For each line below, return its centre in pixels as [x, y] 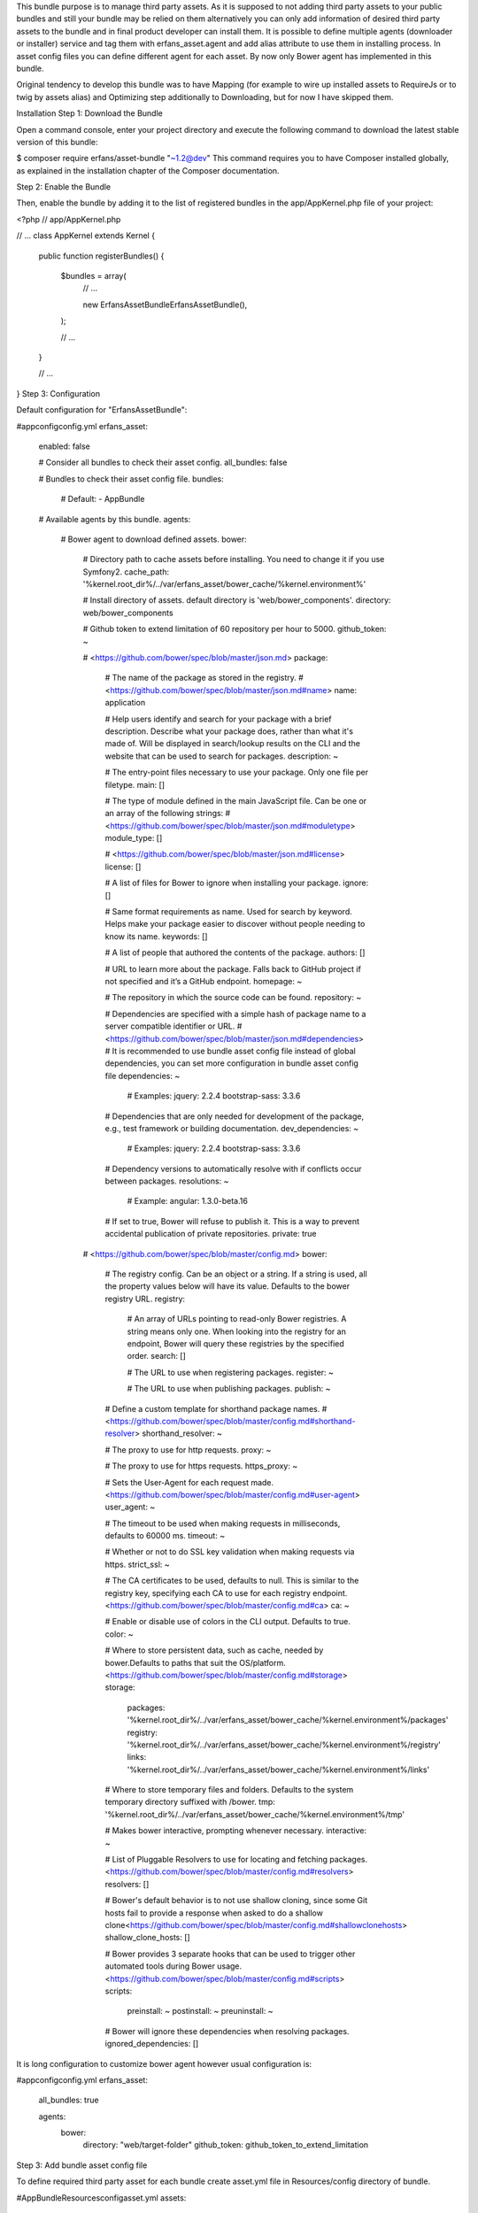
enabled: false [64, 446]
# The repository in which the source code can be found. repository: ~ [233, 998]
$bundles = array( [94, 276]
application [125, 703]
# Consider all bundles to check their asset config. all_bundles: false [163, 463]
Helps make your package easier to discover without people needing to [235, 924]
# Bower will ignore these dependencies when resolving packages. [227, 2031]
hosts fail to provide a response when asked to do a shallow [214, 1913]
